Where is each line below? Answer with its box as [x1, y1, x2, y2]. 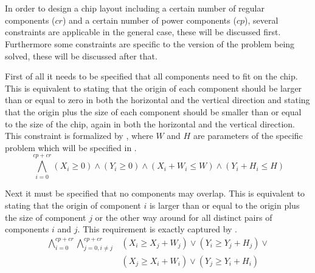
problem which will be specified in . [5, 141, 137, 153]
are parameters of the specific [193, 129, 303, 142]
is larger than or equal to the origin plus [149, 199, 300, 212]
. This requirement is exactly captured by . [77, 223, 237, 235]
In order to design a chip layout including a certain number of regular [5, 2, 265, 15]
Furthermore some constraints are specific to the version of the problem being [5, 37, 295, 50]
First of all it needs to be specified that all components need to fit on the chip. [5, 70, 298, 83]
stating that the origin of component [5, 199, 141, 212]
